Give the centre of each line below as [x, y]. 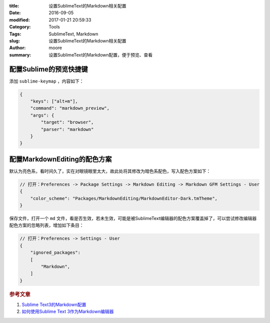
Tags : [15, 34]
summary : [20, 54]
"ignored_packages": [55, 253]
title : [14, 6]
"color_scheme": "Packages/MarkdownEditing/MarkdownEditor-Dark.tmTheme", [124, 198]
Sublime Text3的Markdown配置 [54, 304]
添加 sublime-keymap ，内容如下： [46, 81]
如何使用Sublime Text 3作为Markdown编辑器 [68, 311]
